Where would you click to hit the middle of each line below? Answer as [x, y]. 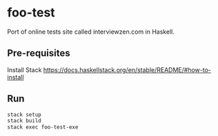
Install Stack [24, 69]
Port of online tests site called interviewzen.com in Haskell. [91, 32]
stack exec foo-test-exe [43, 127]
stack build [24, 121]
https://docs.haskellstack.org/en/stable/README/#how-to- [127, 69]
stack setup [24, 115]
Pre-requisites [39, 53]
